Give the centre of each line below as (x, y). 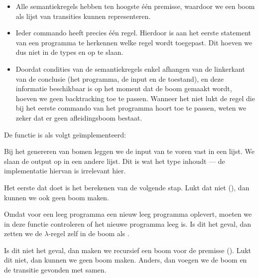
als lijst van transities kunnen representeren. (83, 16)
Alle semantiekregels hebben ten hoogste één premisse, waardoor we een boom (135, 6)
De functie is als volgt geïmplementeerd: (65, 134)
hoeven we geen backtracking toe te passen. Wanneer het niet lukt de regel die (135, 98)
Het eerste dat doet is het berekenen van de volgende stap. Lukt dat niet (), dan (127, 187)
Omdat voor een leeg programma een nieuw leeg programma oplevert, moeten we (128, 214)
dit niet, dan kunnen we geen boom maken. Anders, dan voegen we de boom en (126, 260)
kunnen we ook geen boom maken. (57, 197)
